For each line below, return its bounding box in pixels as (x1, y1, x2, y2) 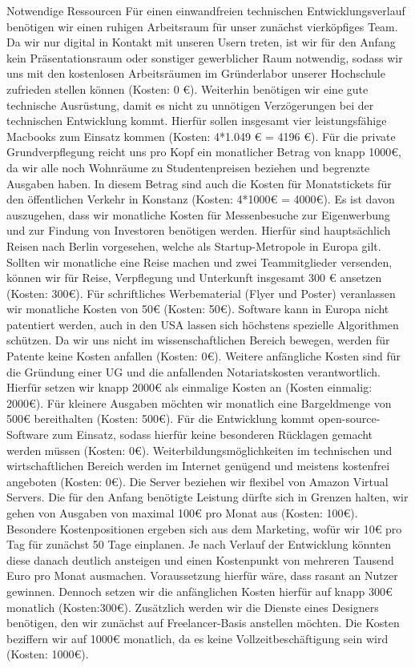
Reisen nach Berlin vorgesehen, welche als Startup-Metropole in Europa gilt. (6, 237, 381, 254)
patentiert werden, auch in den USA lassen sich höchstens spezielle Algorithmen (6, 316, 399, 332)
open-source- (318, 410, 381, 427)
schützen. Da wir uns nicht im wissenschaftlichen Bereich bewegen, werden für (6, 332, 390, 348)
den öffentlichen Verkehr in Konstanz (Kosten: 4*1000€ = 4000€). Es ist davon (6, 191, 395, 207)
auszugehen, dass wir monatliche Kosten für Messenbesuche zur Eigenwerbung (6, 206, 390, 223)
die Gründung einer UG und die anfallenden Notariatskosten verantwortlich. (6, 363, 381, 380)
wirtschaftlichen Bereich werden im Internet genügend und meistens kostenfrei (6, 457, 390, 474)
